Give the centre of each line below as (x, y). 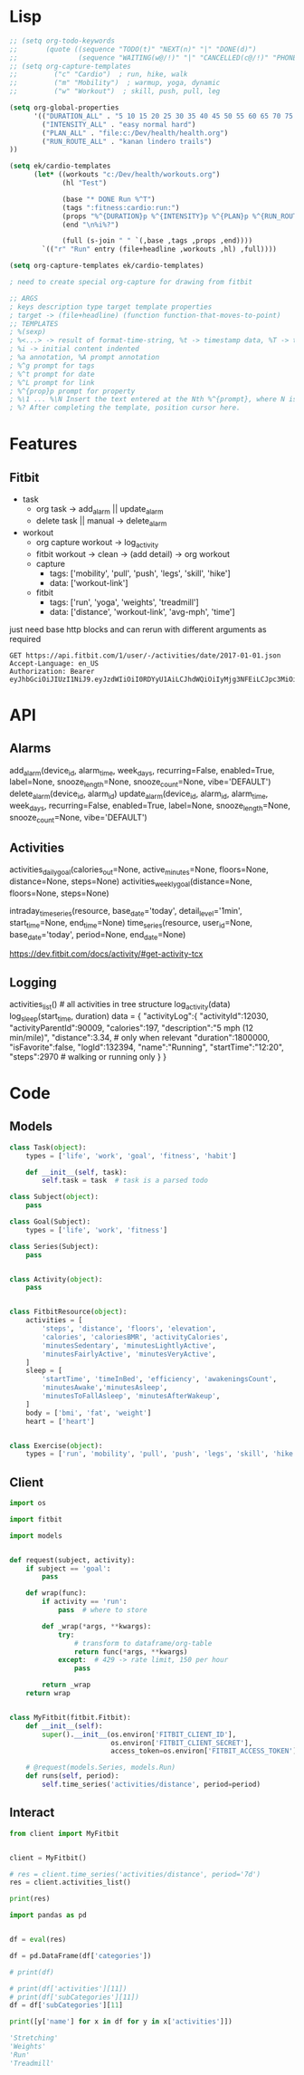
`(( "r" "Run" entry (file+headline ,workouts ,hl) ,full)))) (160, 250)
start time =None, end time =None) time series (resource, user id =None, (131, 923)
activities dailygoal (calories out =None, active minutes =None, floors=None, (139, 871)
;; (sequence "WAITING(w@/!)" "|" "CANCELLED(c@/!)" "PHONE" (155, 58)
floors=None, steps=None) (60, 893)
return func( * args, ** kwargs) (131, 1652)
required (25, 639)
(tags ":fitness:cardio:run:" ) (121, 207)
